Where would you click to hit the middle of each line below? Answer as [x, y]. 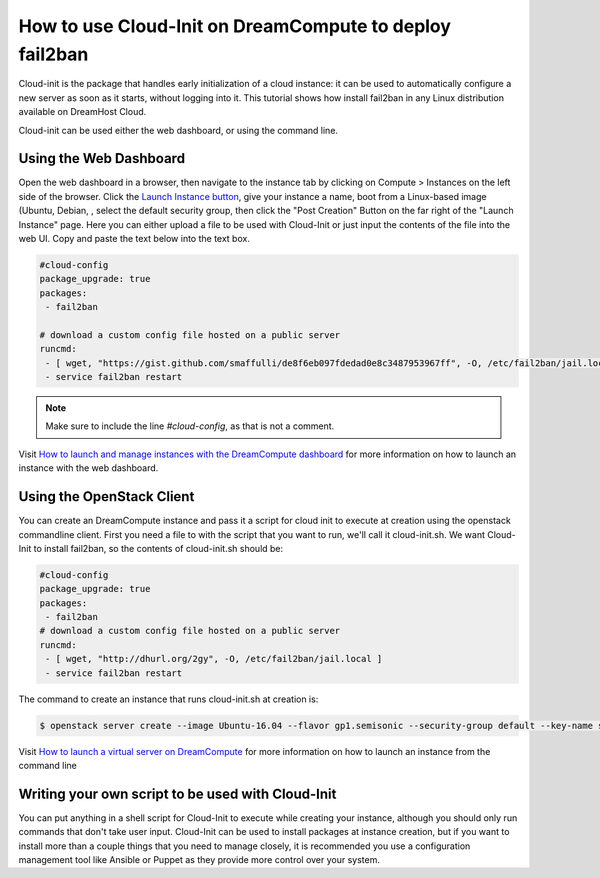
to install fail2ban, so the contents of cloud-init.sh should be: [158, 548]
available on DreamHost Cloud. [82, 112]
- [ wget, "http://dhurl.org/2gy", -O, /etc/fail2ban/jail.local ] [214, 659]
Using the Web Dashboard [101, 158]
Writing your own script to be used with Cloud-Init [177, 793]
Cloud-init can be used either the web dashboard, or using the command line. [178, 130]
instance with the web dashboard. [88, 468]
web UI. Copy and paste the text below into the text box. [134, 238]
